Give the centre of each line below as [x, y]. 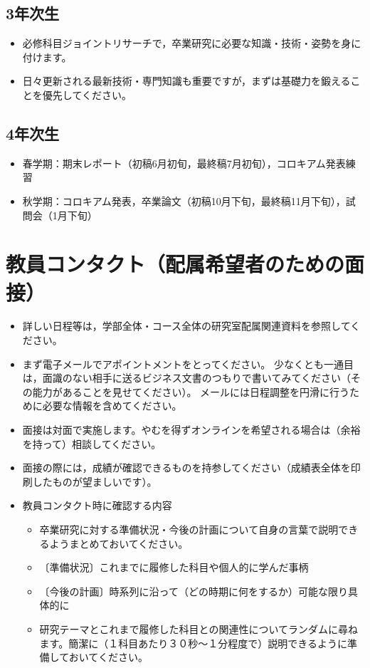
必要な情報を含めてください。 [112, 406]
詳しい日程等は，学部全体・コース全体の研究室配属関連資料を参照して [186, 326]
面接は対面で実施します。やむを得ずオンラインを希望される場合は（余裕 [191, 430]
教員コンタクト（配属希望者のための [175, 264]
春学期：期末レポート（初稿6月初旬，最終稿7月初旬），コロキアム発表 [184, 163]
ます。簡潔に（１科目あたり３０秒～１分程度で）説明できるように [193, 643]
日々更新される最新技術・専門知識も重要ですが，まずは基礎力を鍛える [186, 81]
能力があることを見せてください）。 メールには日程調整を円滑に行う [191, 391]
